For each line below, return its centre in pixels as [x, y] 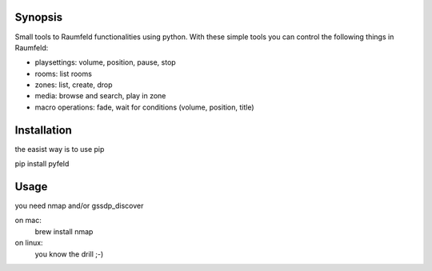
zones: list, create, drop [74, 85]
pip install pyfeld [42, 164]
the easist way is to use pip [60, 149]
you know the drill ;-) [69, 254]
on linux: [29, 243]
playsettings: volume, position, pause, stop [105, 62]
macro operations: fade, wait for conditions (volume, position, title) [145, 107]
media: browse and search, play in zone [100, 96]
